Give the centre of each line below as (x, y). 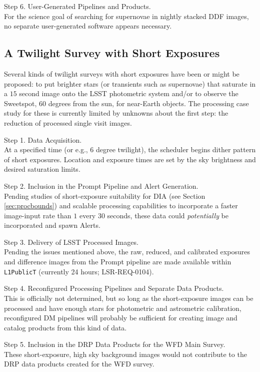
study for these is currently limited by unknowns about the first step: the (116, 113)
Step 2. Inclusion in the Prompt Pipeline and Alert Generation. (101, 185)
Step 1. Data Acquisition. (43, 139)
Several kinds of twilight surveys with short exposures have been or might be (122, 73)
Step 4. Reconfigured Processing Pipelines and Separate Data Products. (114, 288)
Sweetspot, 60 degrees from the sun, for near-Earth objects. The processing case (126, 103)
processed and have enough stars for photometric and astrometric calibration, (123, 308)
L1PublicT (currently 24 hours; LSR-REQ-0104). (79, 271)
